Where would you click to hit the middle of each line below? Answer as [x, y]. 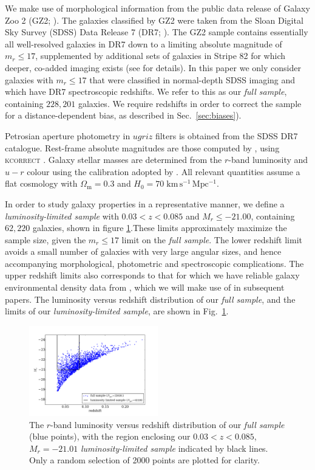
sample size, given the [46, 239]
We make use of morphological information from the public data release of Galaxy [157, 8]
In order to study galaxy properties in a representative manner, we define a [145, 203]
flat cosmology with [41, 183]
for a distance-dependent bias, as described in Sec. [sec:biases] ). [123, 115]
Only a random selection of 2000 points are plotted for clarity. [144, 460]
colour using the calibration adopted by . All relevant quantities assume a [164, 171]
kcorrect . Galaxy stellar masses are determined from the [113, 160]
